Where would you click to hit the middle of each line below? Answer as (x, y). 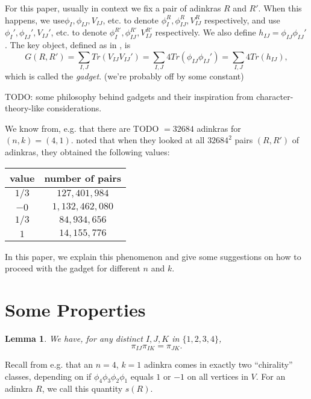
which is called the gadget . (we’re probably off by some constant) (124, 76)
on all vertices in (218, 376)
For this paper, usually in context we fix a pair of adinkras (113, 8)
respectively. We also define (206, 32)
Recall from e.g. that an (49, 364)
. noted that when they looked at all (138, 140)
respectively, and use (242, 20)
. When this (280, 8)
